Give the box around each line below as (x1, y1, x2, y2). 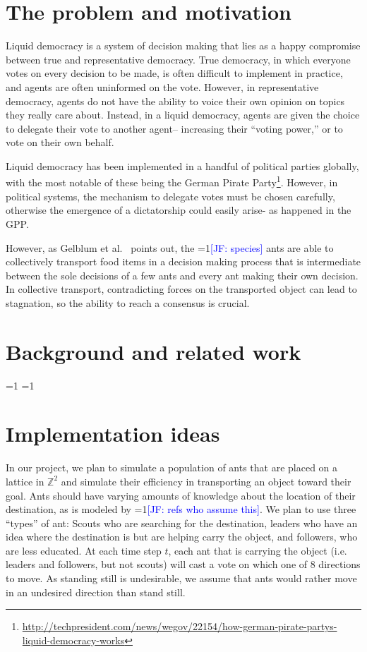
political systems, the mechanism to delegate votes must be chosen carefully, (6, 188, 335, 203)
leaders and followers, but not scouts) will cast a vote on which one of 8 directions (6, 557, 361, 572)
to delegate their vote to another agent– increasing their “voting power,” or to (6, 121, 343, 135)
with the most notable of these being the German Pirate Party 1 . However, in (6, 173, 338, 190)
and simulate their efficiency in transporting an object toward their (61, 473, 351, 488)
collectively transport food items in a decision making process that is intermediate (6, 254, 361, 269)
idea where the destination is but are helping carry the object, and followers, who (6, 529, 358, 544)
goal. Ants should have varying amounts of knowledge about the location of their (6, 488, 356, 502)
